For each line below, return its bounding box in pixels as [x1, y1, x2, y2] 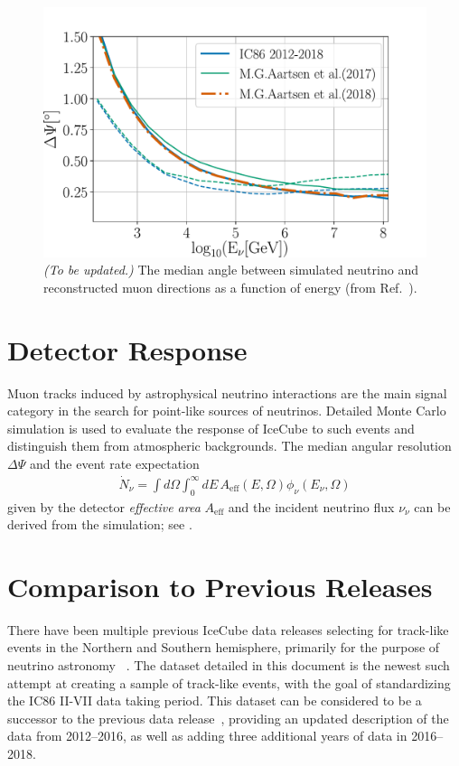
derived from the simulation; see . [7, 515, 192, 534]
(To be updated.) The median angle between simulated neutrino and [43, 260, 418, 279]
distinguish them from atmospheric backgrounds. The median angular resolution [7, 436, 452, 455]
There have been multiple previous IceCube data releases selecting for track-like [7, 620, 449, 639]
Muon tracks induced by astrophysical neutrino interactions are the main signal [7, 383, 447, 402]
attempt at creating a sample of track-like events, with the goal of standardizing [7, 673, 451, 692]
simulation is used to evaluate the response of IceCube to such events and [7, 418, 415, 437]
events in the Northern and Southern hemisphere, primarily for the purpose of [7, 638, 440, 657]
